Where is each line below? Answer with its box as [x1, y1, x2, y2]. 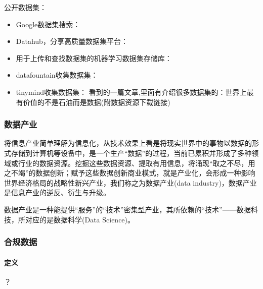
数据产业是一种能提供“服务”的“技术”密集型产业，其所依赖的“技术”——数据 [4, 204, 251, 214]
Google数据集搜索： [16, 19, 80, 29]
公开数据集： [4, 2, 47, 12]
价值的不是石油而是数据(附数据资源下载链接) [23, 96, 170, 107]
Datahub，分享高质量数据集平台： [16, 36, 128, 46]
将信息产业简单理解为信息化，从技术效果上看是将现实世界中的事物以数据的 [4, 138, 252, 148]
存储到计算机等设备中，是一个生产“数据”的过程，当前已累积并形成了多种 [11, 147, 252, 158]
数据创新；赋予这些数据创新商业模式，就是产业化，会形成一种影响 [35, 167, 255, 178]
